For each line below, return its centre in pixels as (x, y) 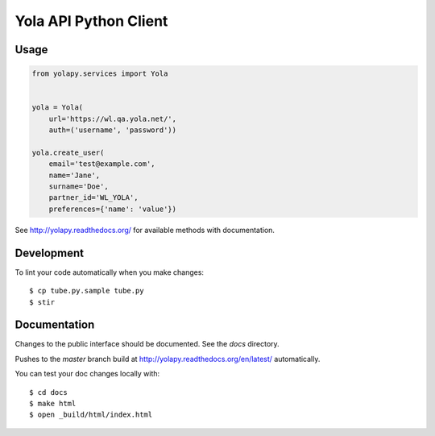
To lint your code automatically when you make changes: (110, 272)
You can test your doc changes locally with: (87, 374)
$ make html (53, 403)
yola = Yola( (58, 108)
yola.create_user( (68, 152)
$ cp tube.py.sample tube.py (87, 291)
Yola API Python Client (91, 21)
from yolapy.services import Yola (100, 74)
